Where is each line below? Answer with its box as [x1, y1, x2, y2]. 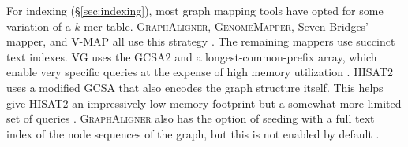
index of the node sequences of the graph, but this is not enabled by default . [6, 125, 380, 141]
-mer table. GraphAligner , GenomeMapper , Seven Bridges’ [80, 17, 369, 34]
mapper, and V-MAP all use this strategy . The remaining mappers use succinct [6, 33, 395, 50]
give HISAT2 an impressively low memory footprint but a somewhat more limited [6, 94, 402, 111]
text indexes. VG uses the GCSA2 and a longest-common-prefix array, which [6, 48, 377, 64]
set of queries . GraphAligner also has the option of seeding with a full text [6, 110, 375, 127]
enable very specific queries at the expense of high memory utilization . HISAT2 [6, 64, 393, 80]
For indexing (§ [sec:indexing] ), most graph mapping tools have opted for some [6, 2, 384, 18]
